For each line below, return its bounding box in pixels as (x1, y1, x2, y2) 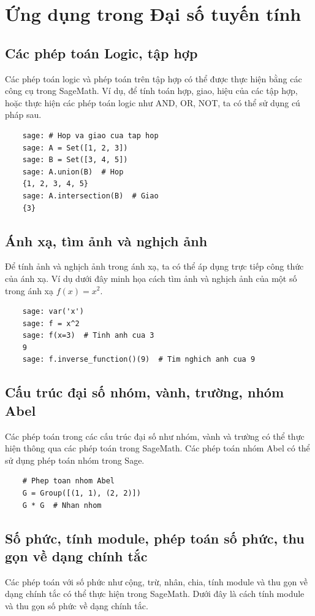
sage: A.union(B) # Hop (22, 167, 124, 176)
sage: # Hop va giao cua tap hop (22, 131, 159, 140)
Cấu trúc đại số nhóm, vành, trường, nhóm (5, 383, 284, 402)
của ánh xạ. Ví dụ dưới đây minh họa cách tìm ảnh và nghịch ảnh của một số (5, 271, 297, 284)
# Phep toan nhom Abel (22, 477, 115, 486)
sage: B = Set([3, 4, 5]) (22, 155, 128, 165)
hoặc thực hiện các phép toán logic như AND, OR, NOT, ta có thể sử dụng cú (5, 96, 300, 109)
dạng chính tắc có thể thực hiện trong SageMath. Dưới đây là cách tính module (5, 587, 305, 600)
